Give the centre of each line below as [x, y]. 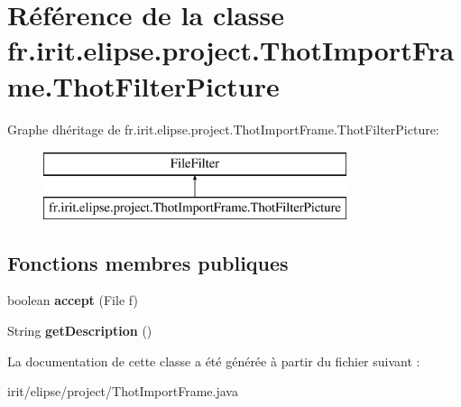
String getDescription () [80, 331]
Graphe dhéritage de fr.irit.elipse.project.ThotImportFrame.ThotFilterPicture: [223, 129]
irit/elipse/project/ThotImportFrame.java [123, 391]
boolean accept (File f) [73, 300]
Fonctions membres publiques [148, 262]
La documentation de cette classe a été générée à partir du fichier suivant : [214, 361]
